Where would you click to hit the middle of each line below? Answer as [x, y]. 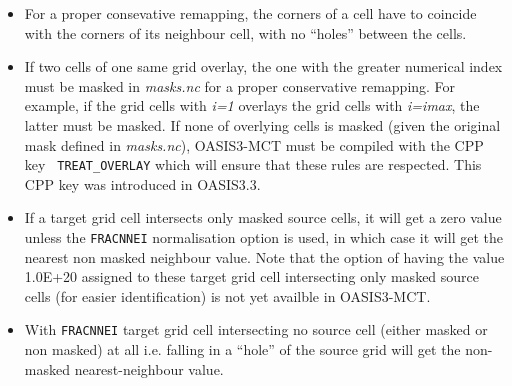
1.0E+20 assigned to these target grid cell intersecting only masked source [252, 276]
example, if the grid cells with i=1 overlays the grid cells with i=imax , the [252, 105]
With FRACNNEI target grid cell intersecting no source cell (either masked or [256, 329]
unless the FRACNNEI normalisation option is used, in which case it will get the [263, 237]
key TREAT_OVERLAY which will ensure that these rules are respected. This [253, 164]
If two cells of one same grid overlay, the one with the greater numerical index [263, 66]
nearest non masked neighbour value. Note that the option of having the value [264, 256]
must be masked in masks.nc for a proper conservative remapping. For [240, 85]
